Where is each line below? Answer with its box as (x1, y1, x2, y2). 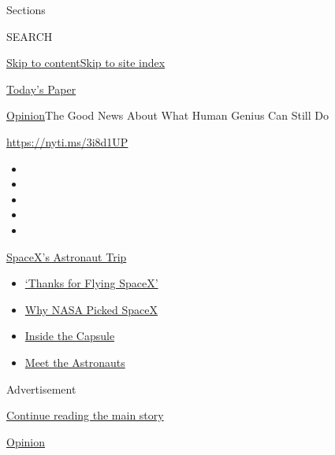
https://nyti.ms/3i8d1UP (6, 133, 128, 150)
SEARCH (6, 28, 53, 44)
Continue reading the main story (6, 407, 164, 424)
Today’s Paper (6, 80, 76, 97)
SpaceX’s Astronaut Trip (6, 248, 127, 264)
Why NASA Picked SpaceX (24, 301, 158, 317)
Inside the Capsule (24, 327, 115, 344)
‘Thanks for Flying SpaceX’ (24, 275, 158, 291)
